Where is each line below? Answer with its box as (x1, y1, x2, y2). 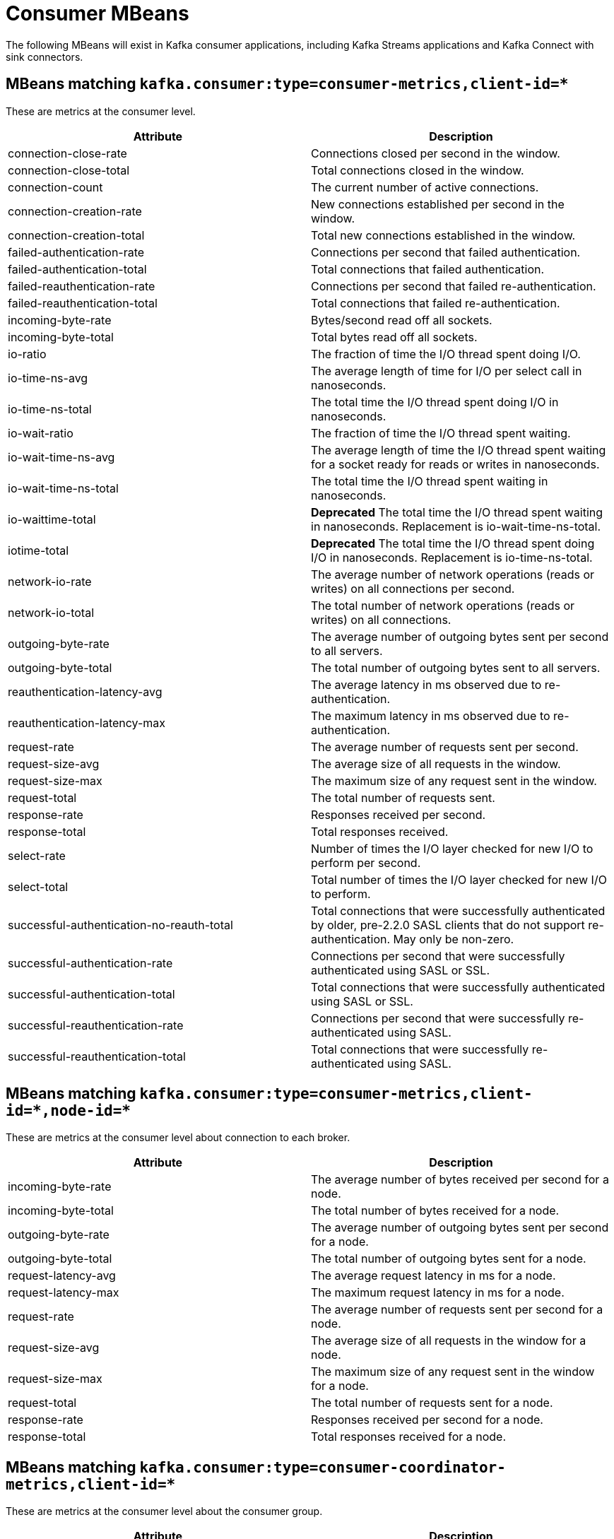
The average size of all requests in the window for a (311, 1333, 586, 1348)
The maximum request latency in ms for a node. (311, 1285, 565, 1300)
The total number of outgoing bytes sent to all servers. (311, 660, 601, 675)
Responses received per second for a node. (311, 1413, 543, 1427)
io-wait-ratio (8, 425, 73, 440)
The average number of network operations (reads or (311, 567, 595, 582)
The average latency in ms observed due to (311, 677, 542, 692)
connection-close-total (8, 163, 130, 177)
